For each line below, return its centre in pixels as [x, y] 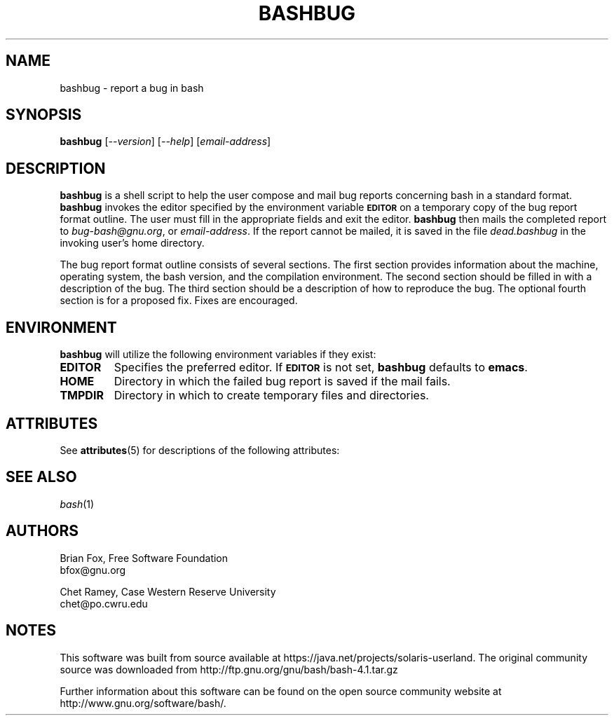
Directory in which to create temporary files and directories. [271, 396]
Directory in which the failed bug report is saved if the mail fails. [282, 382]
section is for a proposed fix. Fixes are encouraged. [179, 301]
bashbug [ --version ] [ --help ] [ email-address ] [165, 142]
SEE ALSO [41, 477]
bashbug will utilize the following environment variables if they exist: [218, 355]
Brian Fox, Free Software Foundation [144, 558]
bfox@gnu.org [93, 570]
